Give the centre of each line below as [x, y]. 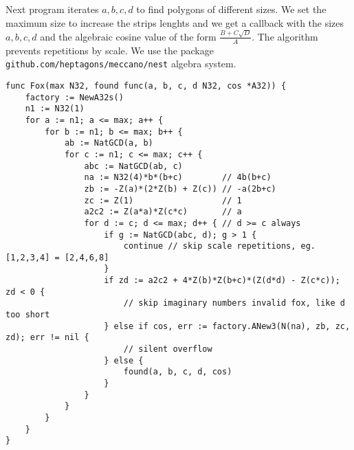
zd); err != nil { [47, 338]
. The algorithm [285, 36]
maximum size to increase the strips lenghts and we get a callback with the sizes [175, 22]
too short [28, 315]
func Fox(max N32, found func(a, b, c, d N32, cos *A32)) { [146, 86]
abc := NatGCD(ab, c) [133, 166]
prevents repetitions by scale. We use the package [110, 50]
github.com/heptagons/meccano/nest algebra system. [121, 64]
